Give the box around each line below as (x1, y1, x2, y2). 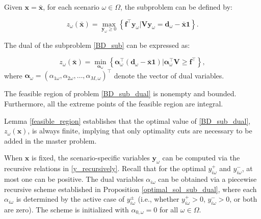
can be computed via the (162, 152, 240, 163)
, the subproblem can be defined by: (120, 2, 232, 12)
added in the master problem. (4, 135, 97, 146)
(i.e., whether (138, 194, 179, 204)
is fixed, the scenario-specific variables (32, 152, 150, 163)
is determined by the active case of (16, 194, 124, 204)
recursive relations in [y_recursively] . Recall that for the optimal (4, 163, 206, 174)
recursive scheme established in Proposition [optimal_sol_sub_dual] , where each (4, 183, 257, 194)
